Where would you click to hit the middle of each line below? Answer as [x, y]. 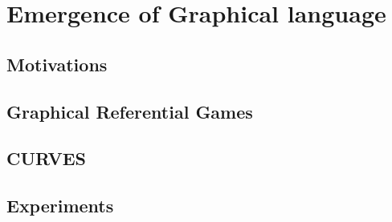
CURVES [47, 158]
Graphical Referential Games [130, 111]
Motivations [57, 64]
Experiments [60, 206]
